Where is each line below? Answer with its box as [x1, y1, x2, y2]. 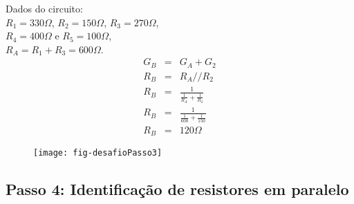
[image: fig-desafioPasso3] [33, 148, 162, 158]
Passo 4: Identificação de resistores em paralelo [6, 178, 349, 200]
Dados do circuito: [6, 1, 83, 15]
